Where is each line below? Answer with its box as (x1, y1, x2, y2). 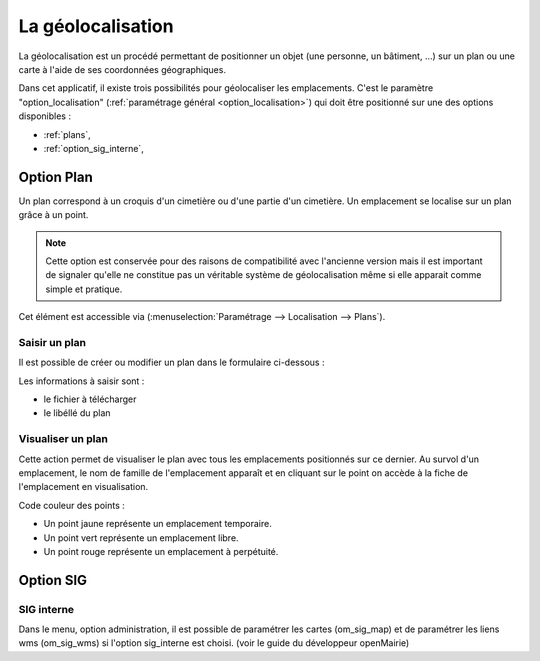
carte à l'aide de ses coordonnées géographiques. (18, 63, 227, 75)
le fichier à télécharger (43, 393, 137, 405)
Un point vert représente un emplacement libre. (43, 531, 239, 544)
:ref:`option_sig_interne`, (43, 142, 144, 154)
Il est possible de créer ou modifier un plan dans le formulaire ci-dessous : (18, 356, 325, 369)
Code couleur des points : (18, 499, 125, 511)
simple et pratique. (45, 283, 123, 295)
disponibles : (18, 110, 72, 122)
